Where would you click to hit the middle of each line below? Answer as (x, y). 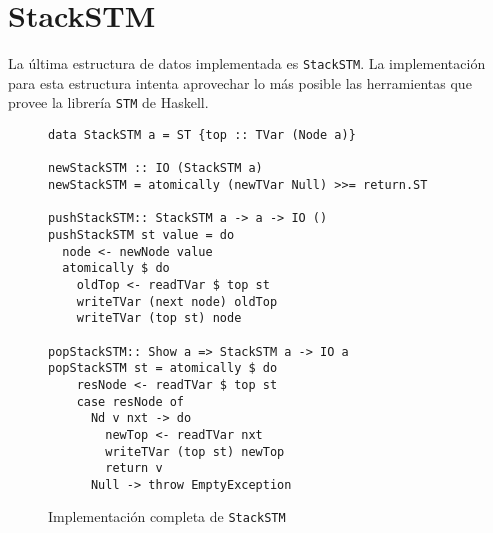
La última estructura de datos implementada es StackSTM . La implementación (247, 63)
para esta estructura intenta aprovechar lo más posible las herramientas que (240, 82)
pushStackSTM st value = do (141, 234)
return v (134, 468)
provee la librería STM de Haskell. (108, 102)
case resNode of (130, 401)
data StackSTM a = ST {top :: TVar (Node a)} (202, 135)
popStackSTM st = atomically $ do (163, 368)
